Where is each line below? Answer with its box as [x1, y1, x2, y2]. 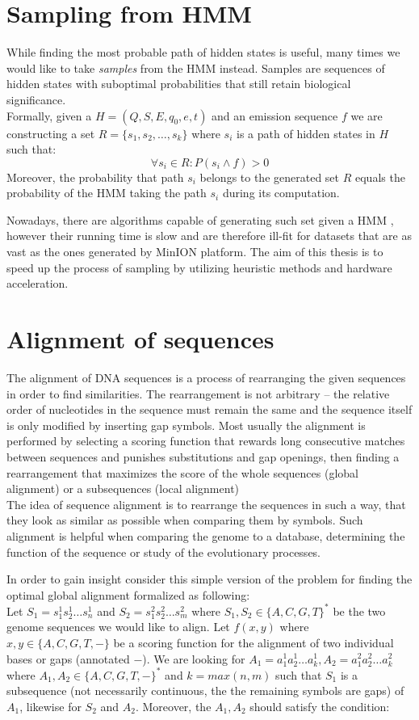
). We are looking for [142, 650, 245, 667]
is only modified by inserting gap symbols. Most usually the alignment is [6, 416, 366, 433]
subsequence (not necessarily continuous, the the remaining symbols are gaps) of [6, 682, 404, 699]
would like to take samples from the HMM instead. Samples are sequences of [6, 59, 385, 76]
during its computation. [222, 184, 340, 201]
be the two [333, 602, 386, 619]
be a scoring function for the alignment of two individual [113, 634, 394, 651]
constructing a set [6, 124, 95, 141]
